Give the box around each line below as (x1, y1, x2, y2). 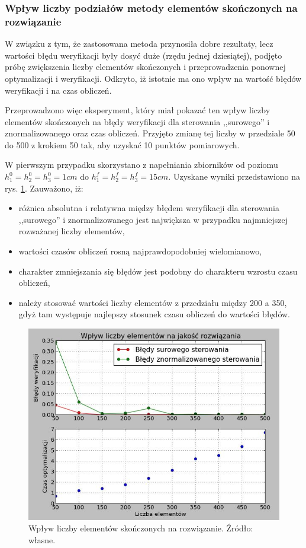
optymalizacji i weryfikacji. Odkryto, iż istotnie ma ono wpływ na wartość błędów (5, 72, 302, 84)
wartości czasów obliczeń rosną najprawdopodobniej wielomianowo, (18, 245, 262, 257)
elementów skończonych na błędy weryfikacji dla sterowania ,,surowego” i (5, 115, 270, 128)
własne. (28, 533, 56, 546)
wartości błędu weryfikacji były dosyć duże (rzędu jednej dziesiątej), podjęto (5, 49, 282, 61)
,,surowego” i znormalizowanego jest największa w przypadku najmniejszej (18, 213, 288, 225)
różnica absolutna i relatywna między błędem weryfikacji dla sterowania (18, 202, 279, 214)
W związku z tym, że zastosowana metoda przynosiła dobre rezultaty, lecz (5, 37, 273, 50)
